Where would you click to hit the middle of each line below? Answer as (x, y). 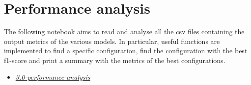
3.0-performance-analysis (53, 76)
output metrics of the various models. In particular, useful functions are (112, 41)
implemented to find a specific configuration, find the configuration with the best (126, 51)
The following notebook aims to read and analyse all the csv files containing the (124, 32)
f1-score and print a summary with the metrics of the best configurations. (115, 60)
